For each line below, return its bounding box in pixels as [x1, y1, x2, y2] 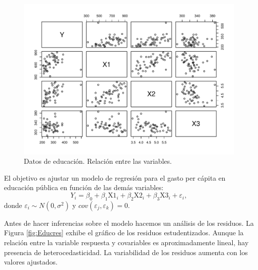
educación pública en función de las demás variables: [4, 182, 164, 193]
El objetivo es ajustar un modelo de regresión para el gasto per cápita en [4, 172, 226, 183]
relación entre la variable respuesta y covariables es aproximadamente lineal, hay [4, 237, 249, 248]
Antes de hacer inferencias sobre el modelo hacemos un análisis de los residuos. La [4, 217, 254, 228]
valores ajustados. [4, 257, 58, 267]
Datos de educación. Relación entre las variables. [24, 156, 172, 166]
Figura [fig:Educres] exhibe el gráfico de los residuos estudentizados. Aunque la [4, 227, 244, 238]
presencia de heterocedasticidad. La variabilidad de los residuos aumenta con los [4, 247, 248, 257]
